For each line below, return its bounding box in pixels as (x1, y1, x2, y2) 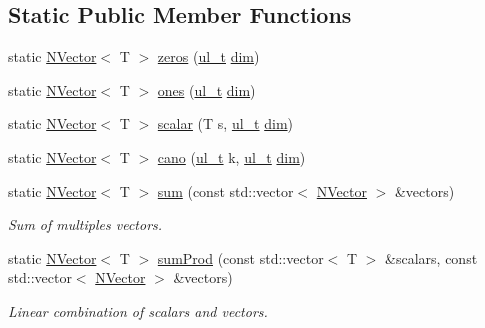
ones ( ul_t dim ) (157, 79, 256, 100)
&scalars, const (385, 247, 478, 268)
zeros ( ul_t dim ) (157, 46, 260, 67)
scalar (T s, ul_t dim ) (157, 113, 293, 134)
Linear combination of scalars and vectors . (8, 300, 268, 321)
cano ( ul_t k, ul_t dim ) (157, 146, 306, 167)
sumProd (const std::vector (157, 247, 324, 268)
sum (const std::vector (157, 180, 294, 201)
